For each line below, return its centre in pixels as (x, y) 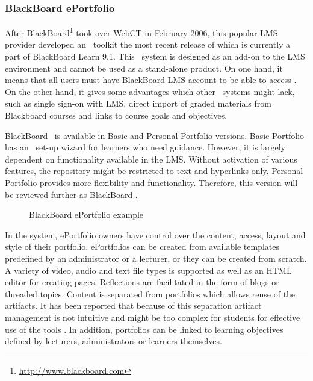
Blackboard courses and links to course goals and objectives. (116, 115)
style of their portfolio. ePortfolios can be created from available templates (142, 246)
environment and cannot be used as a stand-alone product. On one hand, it (144, 68)
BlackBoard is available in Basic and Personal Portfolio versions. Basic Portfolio (155, 135)
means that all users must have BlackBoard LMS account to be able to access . (151, 80)
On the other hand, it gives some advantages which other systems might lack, (150, 91)
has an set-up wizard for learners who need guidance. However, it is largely (145, 147)
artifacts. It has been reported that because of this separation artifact (133, 305)
